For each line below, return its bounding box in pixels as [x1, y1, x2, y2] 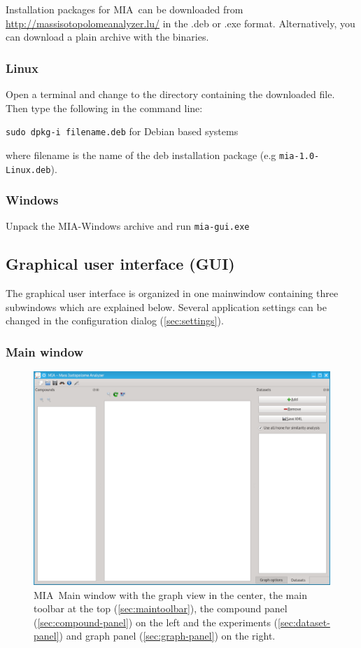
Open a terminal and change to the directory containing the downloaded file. [6, 87, 335, 101]
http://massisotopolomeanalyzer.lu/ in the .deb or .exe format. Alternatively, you [6, 15, 355, 30]
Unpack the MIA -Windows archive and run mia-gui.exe [6, 219, 250, 233]
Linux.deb [6, 165, 51, 175]
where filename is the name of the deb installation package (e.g [6, 147, 276, 162]
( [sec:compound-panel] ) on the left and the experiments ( [34, 614, 278, 629]
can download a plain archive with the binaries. [6, 29, 209, 44]
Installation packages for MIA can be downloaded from [6, 2, 243, 16]
